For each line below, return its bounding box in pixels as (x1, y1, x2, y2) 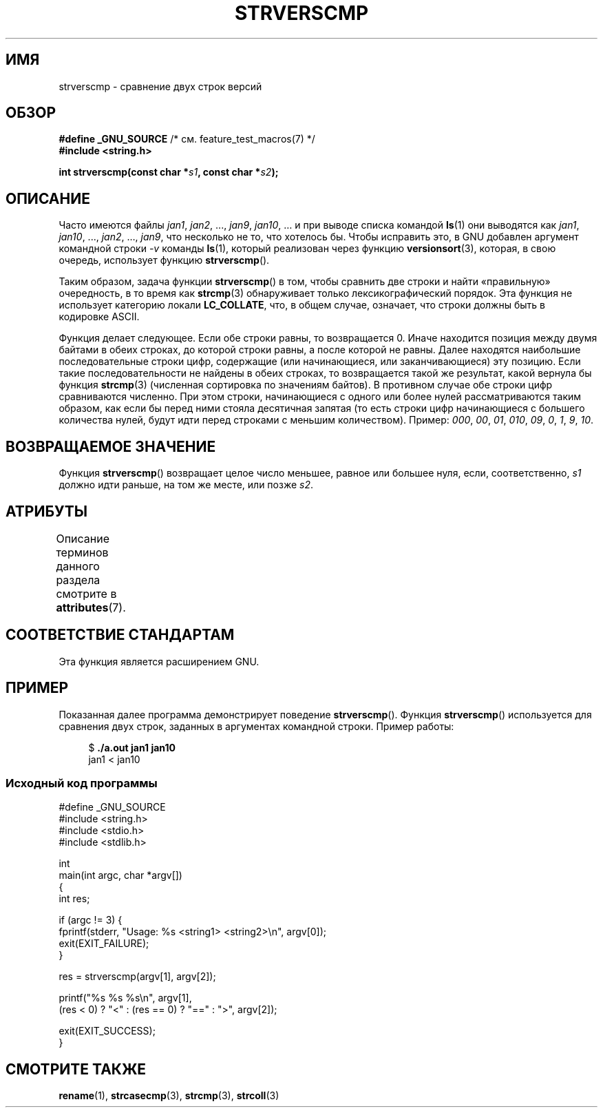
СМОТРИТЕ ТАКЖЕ (6, 1060, 147, 1078)
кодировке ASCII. (59, 311, 140, 323)
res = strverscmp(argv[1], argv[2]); (59, 970, 216, 983)
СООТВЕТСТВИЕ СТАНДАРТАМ (6, 626, 235, 644)
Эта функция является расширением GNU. (59, 655, 260, 667)
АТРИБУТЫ (6, 502, 88, 520)
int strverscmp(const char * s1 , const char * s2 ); (59, 166, 279, 178)
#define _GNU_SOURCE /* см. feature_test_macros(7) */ (59, 133, 315, 145)
